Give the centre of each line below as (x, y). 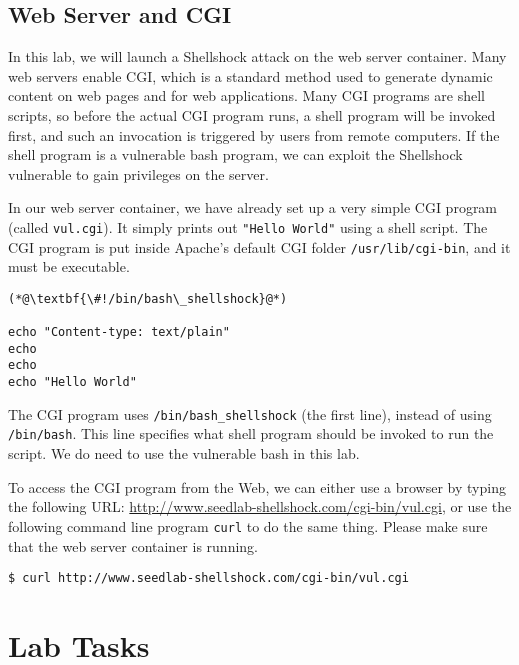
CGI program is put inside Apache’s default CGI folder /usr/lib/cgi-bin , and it (259, 246)
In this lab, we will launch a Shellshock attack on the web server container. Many (257, 56)
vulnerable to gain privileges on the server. (138, 173)
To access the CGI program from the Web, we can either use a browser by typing (257, 486)
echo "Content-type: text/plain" (119, 332)
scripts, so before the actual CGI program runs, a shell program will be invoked (252, 114)
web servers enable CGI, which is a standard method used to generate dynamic (250, 75)
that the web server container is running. (133, 545)
